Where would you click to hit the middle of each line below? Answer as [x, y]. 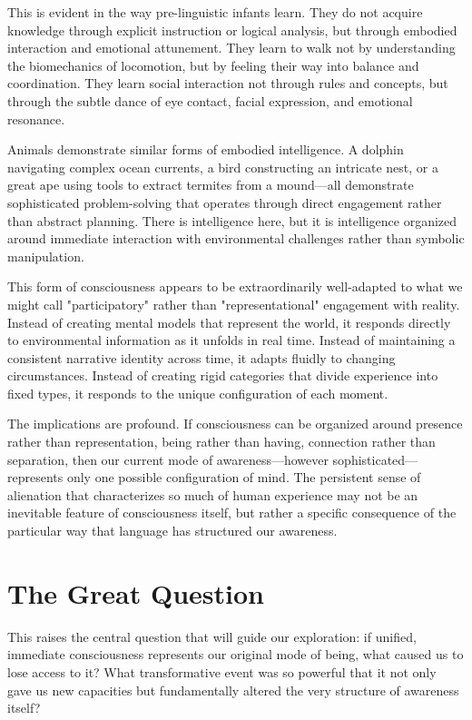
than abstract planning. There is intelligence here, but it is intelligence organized [232, 220]
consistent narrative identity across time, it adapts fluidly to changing [202, 357]
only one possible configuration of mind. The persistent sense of [244, 477]
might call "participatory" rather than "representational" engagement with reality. [234, 304]
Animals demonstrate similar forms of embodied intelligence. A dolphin [206, 149]
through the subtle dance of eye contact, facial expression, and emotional [210, 100]
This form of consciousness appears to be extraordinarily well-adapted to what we [235, 286]
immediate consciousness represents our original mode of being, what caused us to [236, 654]
